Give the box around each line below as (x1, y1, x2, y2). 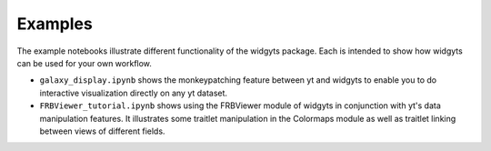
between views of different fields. (39, 126, 165, 136)
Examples (16, 14, 93, 34)
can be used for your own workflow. (16, 57, 152, 68)
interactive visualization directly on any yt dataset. (39, 87, 227, 98)
